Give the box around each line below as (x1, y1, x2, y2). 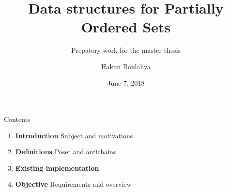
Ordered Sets (81, 17, 171, 37)
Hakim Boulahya (101, 61, 151, 71)
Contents (4, 114, 30, 124)
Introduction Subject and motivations (15, 130, 133, 140)
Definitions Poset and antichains (15, 147, 116, 157)
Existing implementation (15, 162, 99, 173)
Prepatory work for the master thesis (71, 45, 181, 55)
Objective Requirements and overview (15, 179, 132, 189)
